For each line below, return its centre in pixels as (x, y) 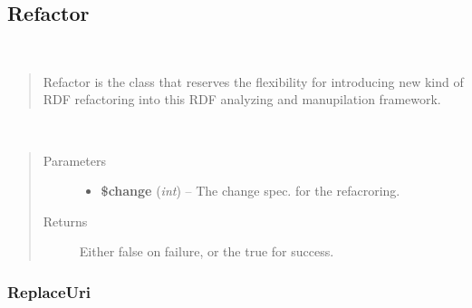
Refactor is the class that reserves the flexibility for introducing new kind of (253, 81)
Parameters (74, 160)
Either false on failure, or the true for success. (207, 251)
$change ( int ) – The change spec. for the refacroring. (250, 191)
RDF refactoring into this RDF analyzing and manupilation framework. (242, 99)
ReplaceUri (49, 291)
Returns (65, 221)
